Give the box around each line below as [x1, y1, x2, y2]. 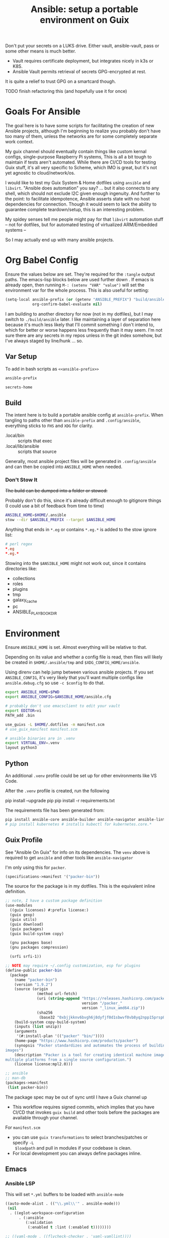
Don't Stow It [5, 476, 38, 483]
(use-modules [5, 903, 33, 908]
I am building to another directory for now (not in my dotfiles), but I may [5, 311, 153, 317]
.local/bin [5, 433, 25, 439]
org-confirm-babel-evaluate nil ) [32, 301, 102, 306]
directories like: [5, 565, 37, 572]
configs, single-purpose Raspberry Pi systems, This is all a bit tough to [5, 154, 152, 160]
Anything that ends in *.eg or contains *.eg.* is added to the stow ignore [5, 527, 157, 533]
